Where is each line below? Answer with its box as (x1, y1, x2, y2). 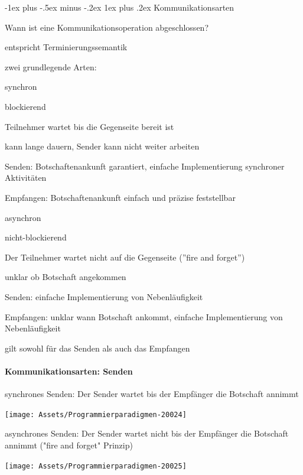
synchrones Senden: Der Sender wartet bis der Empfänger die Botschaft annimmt (5, 388, 299, 400)
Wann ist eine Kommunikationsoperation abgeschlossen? (5, 21, 208, 33)
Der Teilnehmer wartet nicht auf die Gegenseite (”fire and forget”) (5, 250, 245, 263)
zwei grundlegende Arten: (5, 60, 97, 73)
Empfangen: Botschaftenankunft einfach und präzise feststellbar (5, 191, 236, 203)
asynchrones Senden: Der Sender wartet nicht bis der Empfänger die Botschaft (5, 427, 289, 440)
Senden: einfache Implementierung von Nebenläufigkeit (5, 290, 203, 302)
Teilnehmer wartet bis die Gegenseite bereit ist (5, 120, 174, 132)
